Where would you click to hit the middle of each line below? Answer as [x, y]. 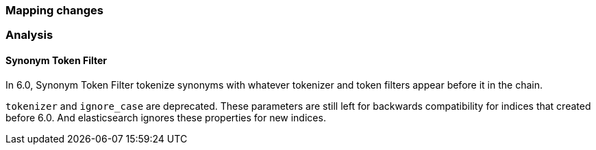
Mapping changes [54, 10]
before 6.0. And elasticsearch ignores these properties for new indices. [166, 117]
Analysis [29, 35]
